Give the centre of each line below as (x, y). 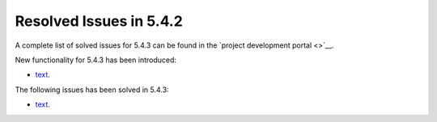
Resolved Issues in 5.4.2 (99, 21)
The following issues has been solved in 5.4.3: (92, 90)
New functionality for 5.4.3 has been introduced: (96, 60)
